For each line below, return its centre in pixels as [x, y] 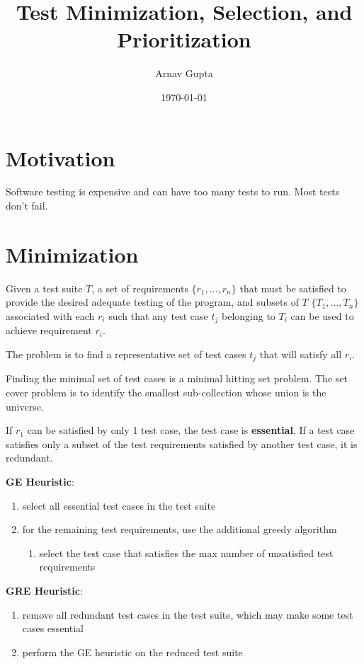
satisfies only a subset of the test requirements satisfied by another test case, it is [182, 443]
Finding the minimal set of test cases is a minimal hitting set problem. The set [177, 378]
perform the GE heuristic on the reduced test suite [132, 652]
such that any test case [158, 315]
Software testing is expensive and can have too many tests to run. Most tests [173, 191]
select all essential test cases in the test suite [119, 505]
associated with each [50, 315]
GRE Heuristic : [44, 590]
